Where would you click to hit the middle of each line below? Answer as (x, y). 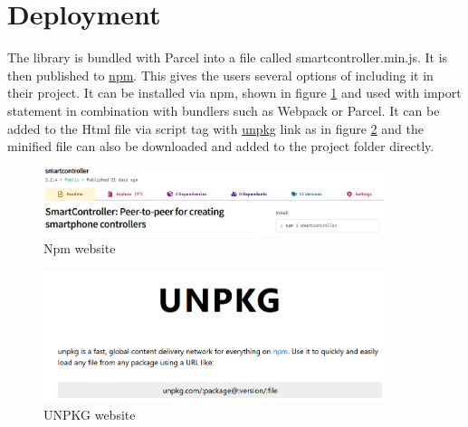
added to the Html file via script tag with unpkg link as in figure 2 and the (215, 128)
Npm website (80, 248)
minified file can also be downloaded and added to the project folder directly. (221, 146)
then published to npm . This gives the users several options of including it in (220, 75)
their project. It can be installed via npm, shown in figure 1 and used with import (234, 93)
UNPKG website (90, 414)
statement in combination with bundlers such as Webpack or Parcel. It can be (224, 110)
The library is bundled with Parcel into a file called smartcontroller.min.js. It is (228, 57)
